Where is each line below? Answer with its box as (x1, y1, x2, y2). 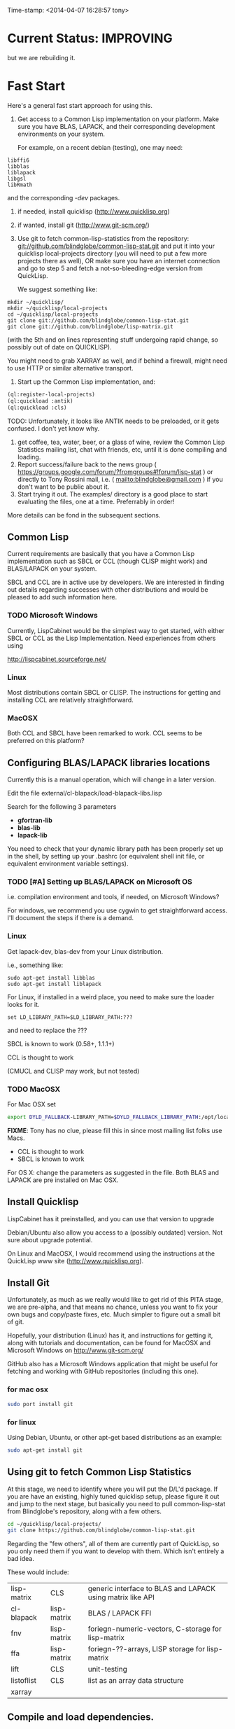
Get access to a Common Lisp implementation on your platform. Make (17, 115, 219, 123)
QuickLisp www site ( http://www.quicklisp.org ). (7, 1256, 144, 1265)
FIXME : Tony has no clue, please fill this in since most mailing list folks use (7, 1126, 222, 1134)
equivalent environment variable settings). (7, 859, 129, 868)
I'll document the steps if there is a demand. (7, 914, 134, 922)
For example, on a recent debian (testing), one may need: (17, 143, 183, 151)
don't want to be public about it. (17, 482, 110, 491)
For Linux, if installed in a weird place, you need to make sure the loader (7, 992, 215, 1001)
